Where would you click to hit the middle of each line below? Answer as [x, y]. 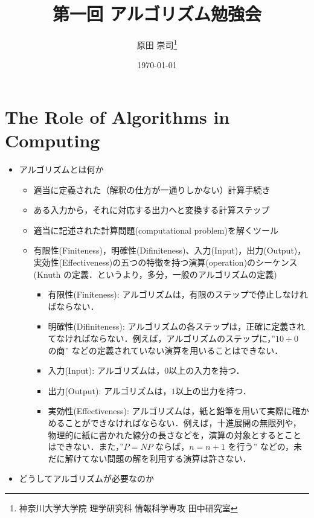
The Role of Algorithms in [117, 116]
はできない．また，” [86, 446]
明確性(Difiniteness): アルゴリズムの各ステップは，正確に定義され [177, 326]
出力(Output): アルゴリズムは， [110, 390]
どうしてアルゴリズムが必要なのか [86, 478]
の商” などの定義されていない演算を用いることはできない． [165, 350]
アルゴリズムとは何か [61, 169]
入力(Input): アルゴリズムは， [106, 370]
